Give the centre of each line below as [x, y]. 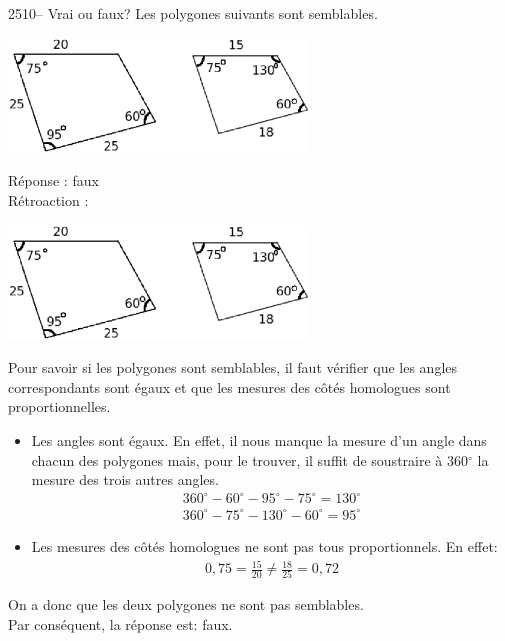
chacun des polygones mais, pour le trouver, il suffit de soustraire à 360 [249, 459]
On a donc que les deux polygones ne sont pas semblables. [186, 604]
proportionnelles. [59, 406]
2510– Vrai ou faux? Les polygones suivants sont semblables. [193, 13]
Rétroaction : [48, 199]
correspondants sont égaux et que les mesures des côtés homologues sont [229, 386]
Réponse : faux [53, 180]
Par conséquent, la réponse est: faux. [120, 623]
